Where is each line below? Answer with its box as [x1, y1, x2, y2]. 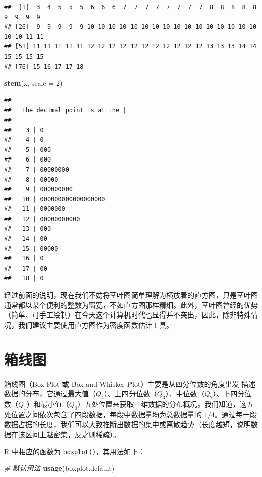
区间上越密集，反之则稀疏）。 [25, 429, 120, 439]
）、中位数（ [165, 388, 205, 399]
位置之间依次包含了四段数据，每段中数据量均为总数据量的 [11, 409, 202, 419]
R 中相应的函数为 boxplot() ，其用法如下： [4, 446, 146, 456]
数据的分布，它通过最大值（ [4, 388, 96, 399]
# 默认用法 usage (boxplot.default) [4, 463, 115, 473]
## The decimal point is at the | [4, 107, 127, 114]
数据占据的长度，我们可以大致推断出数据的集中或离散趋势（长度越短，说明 [4, 419, 251, 430]
